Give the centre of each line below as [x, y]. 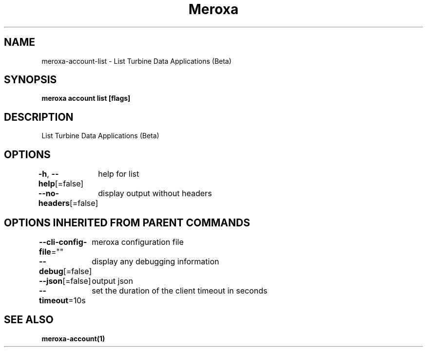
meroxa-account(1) [73, 338]
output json [112, 281]
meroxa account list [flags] [86, 98]
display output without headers [155, 194]
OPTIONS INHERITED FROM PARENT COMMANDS [127, 222]
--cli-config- [63, 242]
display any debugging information [155, 261]
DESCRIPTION [39, 117]
